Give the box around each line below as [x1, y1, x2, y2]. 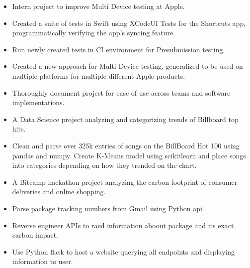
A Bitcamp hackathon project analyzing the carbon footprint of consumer [12, 176, 238, 187]
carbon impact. [12, 230, 59, 240]
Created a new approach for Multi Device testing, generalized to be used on [12, 61, 243, 71]
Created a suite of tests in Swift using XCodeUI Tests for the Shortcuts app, [12, 17, 246, 28]
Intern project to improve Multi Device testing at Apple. [12, 1, 185, 11]
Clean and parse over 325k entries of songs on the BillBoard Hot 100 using [12, 140, 240, 150]
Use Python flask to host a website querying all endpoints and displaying [12, 246, 235, 257]
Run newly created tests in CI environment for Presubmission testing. [12, 44, 225, 54]
